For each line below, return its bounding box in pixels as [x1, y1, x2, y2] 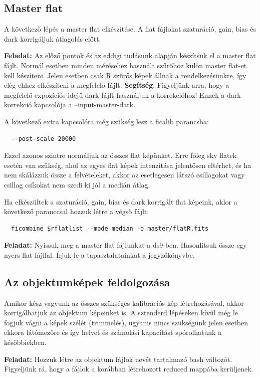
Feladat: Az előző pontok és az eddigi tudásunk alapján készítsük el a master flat [4, 50, 256, 61]
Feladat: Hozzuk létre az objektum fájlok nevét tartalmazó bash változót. [4, 353, 232, 364]
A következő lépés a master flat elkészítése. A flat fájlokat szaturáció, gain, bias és [4, 24, 256, 34]
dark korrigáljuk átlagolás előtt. [4, 33, 101, 44]
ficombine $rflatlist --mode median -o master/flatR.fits [11, 225, 209, 232]
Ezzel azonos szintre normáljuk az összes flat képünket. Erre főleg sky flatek [4, 150, 237, 160]
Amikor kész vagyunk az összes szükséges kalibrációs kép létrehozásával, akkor [4, 297, 244, 308]
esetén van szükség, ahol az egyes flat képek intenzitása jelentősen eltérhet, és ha [4, 159, 251, 170]
